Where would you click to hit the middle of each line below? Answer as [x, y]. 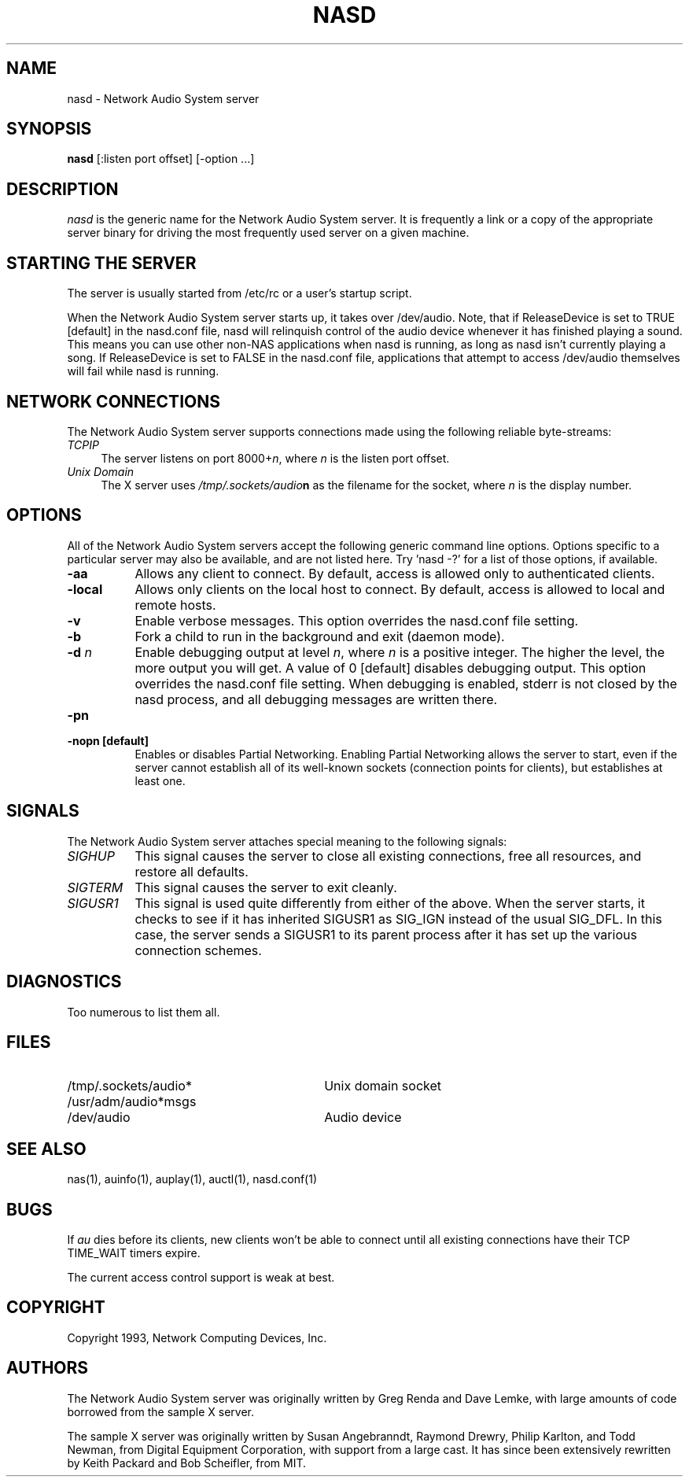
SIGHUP [91, 856]
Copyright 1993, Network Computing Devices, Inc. [197, 1337]
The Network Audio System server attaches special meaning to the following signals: [287, 841]
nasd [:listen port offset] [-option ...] [161, 159]
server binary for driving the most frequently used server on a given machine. [268, 233]
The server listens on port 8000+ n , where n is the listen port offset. [275, 458]
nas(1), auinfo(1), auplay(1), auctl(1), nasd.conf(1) [192, 1179]
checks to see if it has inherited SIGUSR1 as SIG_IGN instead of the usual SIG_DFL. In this [398, 919]
